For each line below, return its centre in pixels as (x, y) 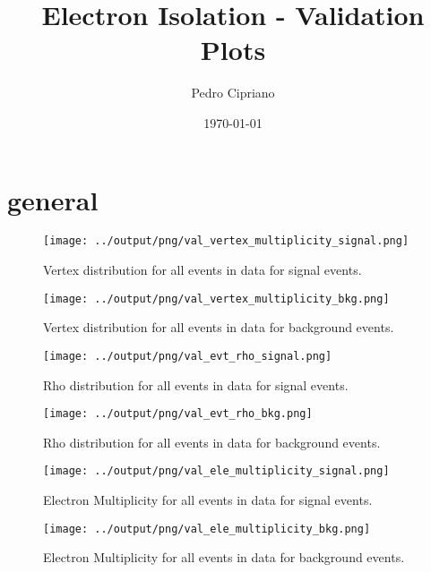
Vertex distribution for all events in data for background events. (219, 327)
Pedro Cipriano (233, 93)
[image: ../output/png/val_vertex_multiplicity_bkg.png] (216, 299)
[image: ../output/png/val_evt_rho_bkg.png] (178, 414)
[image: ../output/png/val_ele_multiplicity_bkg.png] (207, 529)
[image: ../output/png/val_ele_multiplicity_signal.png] (216, 471)
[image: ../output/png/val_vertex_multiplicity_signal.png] (226, 241)
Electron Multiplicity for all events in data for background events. (224, 557)
